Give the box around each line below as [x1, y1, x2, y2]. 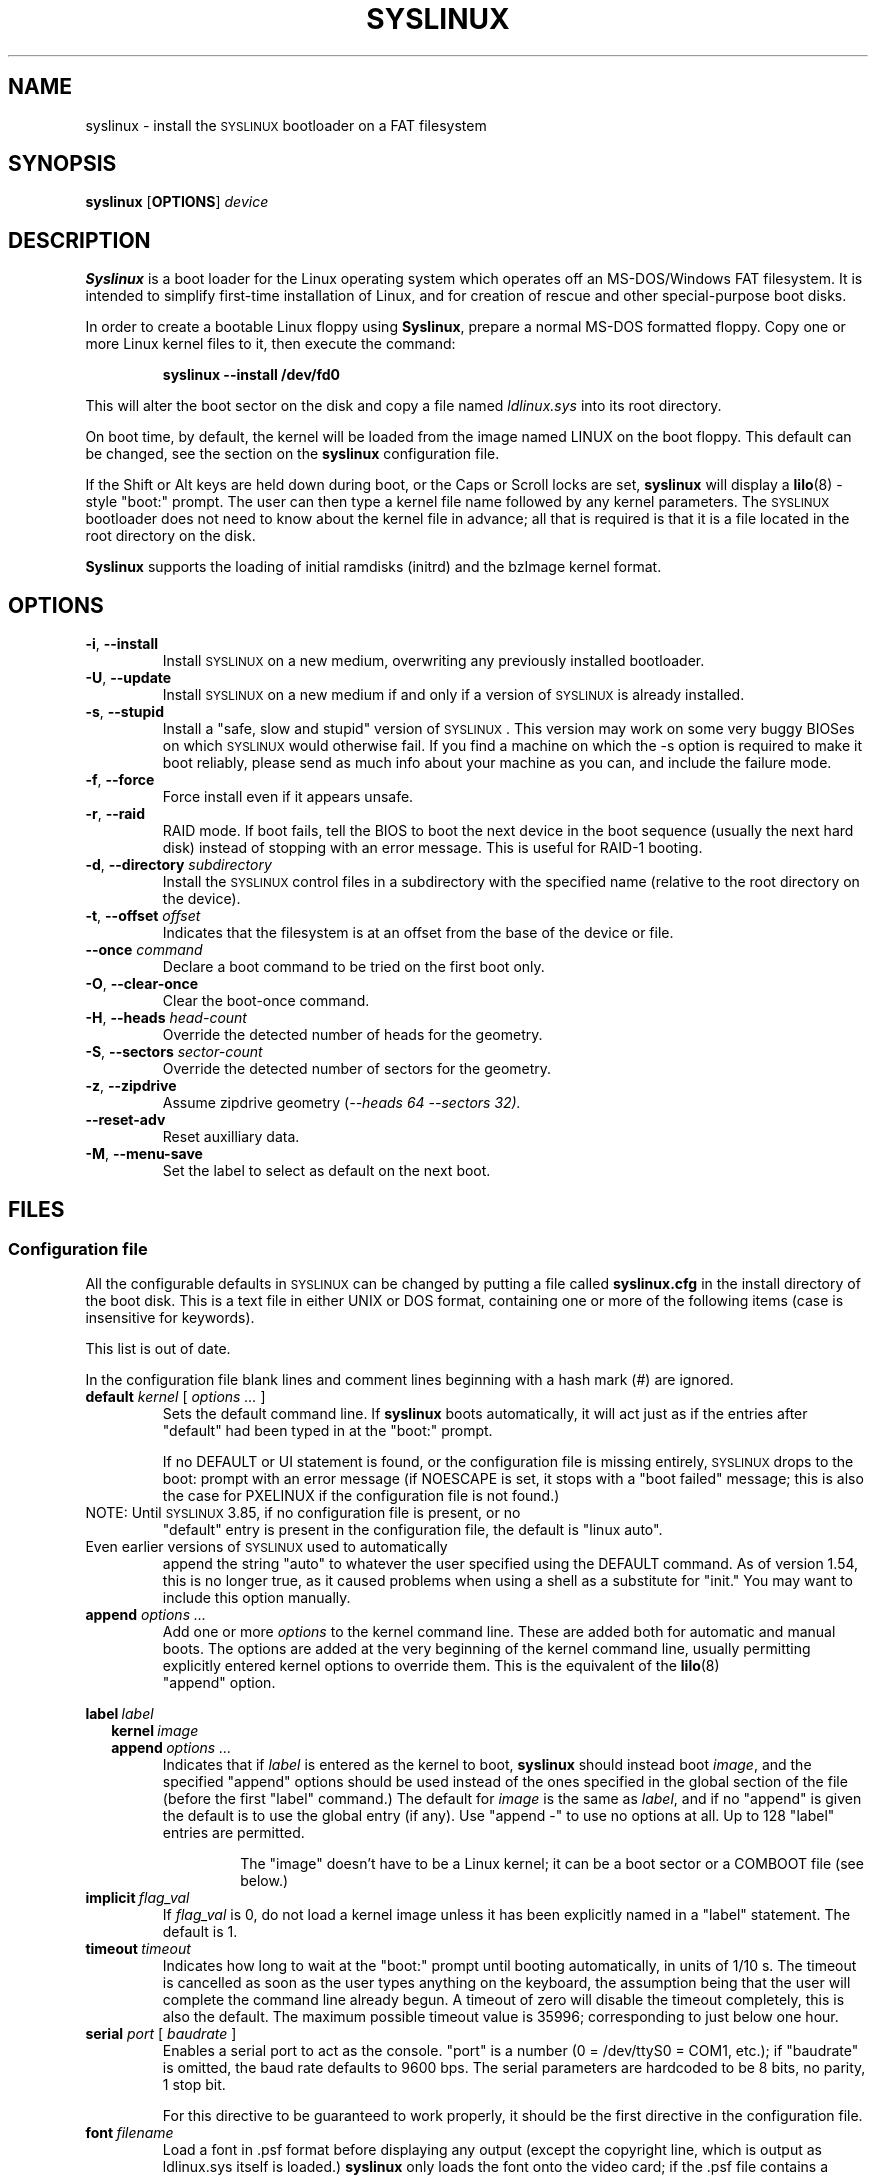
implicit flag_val [85, 1889, 190, 1907]
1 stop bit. [162, 2076, 226, 2094]
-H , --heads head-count [85, 1009, 247, 1027]
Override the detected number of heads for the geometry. [162, 1026, 543, 1044]
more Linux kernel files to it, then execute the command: [85, 335, 456, 353]
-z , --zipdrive [85, 1077, 177, 1095]
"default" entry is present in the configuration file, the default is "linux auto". [162, 1521, 663, 1539]
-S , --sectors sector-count [85, 1043, 263, 1061]
